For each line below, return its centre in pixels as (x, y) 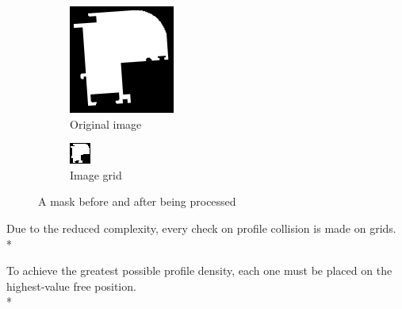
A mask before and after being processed (137, 201)
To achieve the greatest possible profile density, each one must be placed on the (199, 270)
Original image (106, 124)
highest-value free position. (71, 286)
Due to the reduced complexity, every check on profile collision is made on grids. (201, 228)
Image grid (96, 174)
